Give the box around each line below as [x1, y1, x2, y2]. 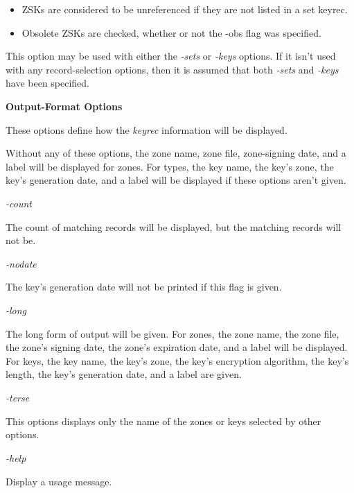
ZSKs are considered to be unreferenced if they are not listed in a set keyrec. [21, 2, 348, 16]
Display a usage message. [6, 474, 112, 488]
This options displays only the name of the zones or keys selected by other [6, 413, 321, 428]
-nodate [6, 256, 37, 270]
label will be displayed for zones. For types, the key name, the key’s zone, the [6, 159, 334, 173]
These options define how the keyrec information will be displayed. [6, 122, 287, 137]
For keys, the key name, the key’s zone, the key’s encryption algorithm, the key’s [6, 353, 349, 367]
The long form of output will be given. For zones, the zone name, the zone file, [6, 326, 339, 340]
